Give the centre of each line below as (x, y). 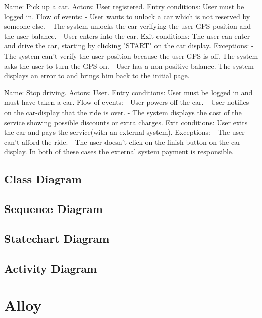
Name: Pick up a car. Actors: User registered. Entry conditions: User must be (124, 6)
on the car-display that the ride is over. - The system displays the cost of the (123, 112)
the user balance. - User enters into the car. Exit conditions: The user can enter (127, 36)
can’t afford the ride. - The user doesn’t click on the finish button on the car (122, 142)
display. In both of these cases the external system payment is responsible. (119, 152)
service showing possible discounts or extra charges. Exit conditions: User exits (126, 122)
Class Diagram (43, 179)
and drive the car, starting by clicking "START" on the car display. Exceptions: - (129, 46)
